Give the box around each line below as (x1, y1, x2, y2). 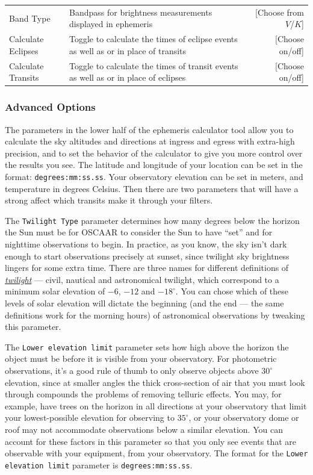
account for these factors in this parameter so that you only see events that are (5, 435, 296, 447)
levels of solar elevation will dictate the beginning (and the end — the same (5, 296, 284, 309)
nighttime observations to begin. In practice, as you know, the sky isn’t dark (5, 238, 287, 250)
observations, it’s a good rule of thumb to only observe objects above (5, 364, 259, 376)
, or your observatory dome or (188, 411, 299, 424)
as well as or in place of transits (69, 44, 187, 57)
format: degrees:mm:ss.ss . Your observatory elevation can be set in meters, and (5, 170, 303, 182)
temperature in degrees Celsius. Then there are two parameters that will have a (5, 182, 299, 194)
